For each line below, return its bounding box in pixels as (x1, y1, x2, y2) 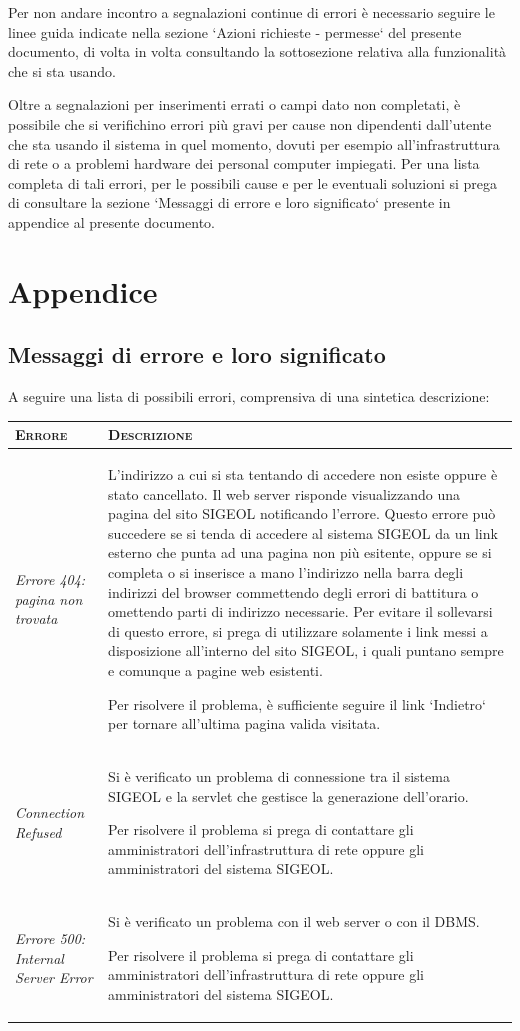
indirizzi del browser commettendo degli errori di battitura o (108, 581, 479, 602)
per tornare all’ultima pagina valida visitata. (108, 713, 381, 734)
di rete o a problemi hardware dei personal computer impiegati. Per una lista (8, 153, 480, 174)
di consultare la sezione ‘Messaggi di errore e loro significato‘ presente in (8, 192, 451, 213)
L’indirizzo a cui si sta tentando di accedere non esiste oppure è (108, 464, 498, 485)
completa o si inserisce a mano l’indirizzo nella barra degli (108, 562, 464, 583)
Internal (15, 947, 64, 968)
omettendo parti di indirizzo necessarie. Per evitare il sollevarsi (108, 601, 493, 622)
